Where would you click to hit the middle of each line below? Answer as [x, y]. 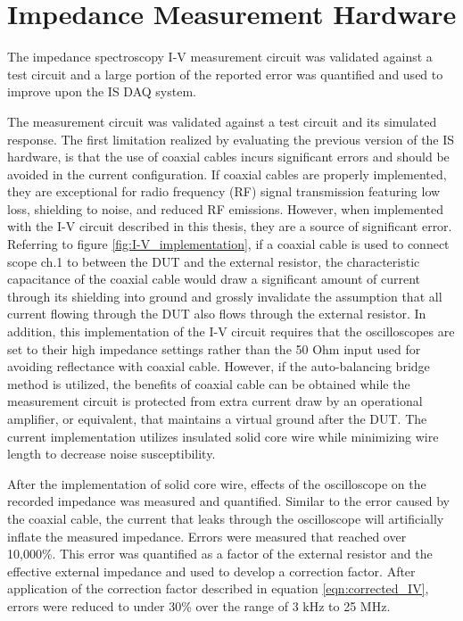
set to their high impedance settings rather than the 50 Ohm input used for [214, 348]
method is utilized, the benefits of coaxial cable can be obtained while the [209, 383]
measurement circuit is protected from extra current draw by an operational [215, 401]
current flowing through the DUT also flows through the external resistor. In [217, 314]
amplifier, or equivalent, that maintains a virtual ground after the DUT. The [217, 418]
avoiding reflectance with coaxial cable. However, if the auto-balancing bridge [219, 366]
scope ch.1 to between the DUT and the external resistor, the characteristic [214, 261]
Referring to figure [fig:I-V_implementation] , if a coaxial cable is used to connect [228, 244]
